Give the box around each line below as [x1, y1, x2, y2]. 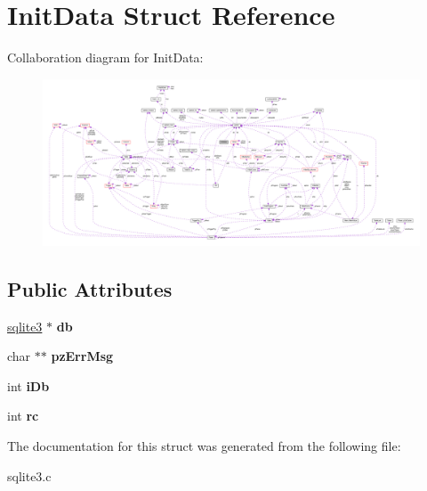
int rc [7, 406, 39, 425]
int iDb [7, 376, 50, 395]
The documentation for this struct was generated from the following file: [7, 437, 401, 455]
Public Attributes [7, 274, 173, 302]
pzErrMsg [51, 347, 114, 365]
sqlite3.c [7, 466, 52, 485]
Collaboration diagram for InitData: [7, 48, 204, 67]
